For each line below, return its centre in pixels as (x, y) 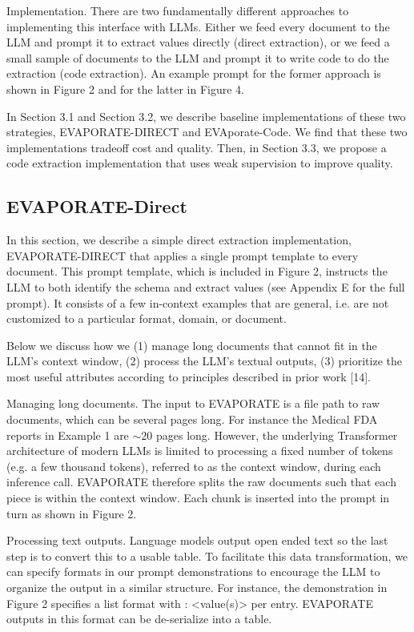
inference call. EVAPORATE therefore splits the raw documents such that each (201, 482)
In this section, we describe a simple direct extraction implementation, (179, 240)
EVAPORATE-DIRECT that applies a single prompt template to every (183, 255)
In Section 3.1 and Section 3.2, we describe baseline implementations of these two (206, 116)
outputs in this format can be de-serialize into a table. (139, 619)
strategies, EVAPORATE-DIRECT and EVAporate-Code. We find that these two (207, 132)
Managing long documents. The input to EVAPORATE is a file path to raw (193, 403)
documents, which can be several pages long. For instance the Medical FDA (192, 419)
